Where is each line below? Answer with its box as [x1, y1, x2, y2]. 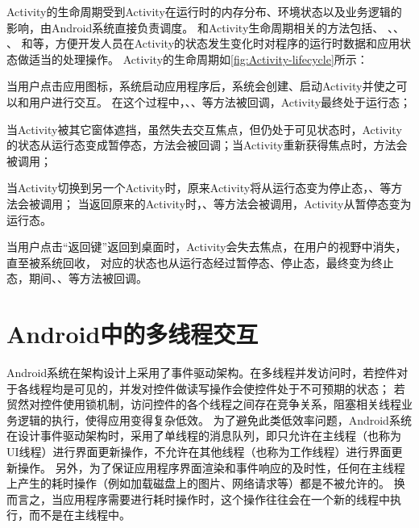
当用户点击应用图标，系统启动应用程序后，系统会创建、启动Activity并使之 [6, 78, 396, 94]
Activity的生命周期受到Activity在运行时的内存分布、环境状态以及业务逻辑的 [6, 3, 402, 19]
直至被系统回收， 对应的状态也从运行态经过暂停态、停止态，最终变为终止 [6, 254, 394, 270]
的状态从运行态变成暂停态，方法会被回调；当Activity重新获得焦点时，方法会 [6, 136, 408, 153]
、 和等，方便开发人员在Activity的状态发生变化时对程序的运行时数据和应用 [6, 35, 400, 52]
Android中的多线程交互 [6, 317, 259, 350]
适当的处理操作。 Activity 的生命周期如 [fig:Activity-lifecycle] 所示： [28, 50, 368, 67]
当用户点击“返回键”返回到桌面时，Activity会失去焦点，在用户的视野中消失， [6, 238, 407, 255]
